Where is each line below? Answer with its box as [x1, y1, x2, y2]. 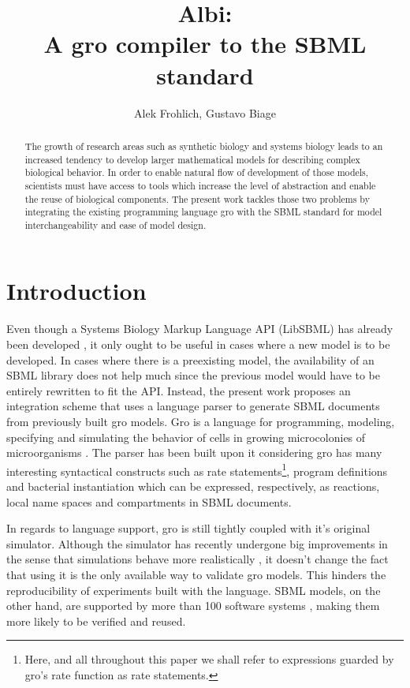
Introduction [6, 275, 147, 307]
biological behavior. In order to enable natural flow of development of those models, [24, 166, 369, 179]
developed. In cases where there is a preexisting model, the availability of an [6, 351, 375, 368]
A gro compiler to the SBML [43, 28, 367, 60]
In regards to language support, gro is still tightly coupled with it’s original [6, 520, 371, 537]
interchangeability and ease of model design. [24, 218, 207, 231]
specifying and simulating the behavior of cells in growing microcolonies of [6, 428, 366, 445]
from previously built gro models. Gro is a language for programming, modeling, [6, 413, 395, 429]
